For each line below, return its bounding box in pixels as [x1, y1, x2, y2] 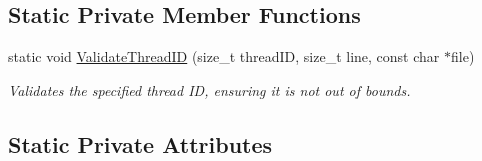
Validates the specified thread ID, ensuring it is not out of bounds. [8, 79, 411, 100]
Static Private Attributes [8, 128, 273, 159]
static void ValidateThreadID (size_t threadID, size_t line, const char [8, 46, 440, 67]
